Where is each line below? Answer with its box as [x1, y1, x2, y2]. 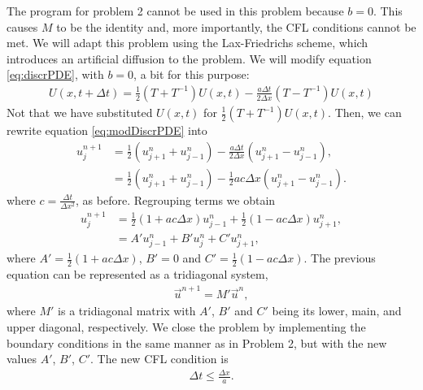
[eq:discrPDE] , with [7, 66, 104, 83]
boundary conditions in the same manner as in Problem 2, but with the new [7, 334, 387, 351]
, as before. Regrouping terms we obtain [76, 191, 276, 208]
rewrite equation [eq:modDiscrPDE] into [7, 122, 207, 138]
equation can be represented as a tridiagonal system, [7, 266, 268, 283]
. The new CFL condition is [90, 350, 229, 367]
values [7, 350, 37, 367]
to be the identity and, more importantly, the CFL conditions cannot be [56, 18, 416, 35]
